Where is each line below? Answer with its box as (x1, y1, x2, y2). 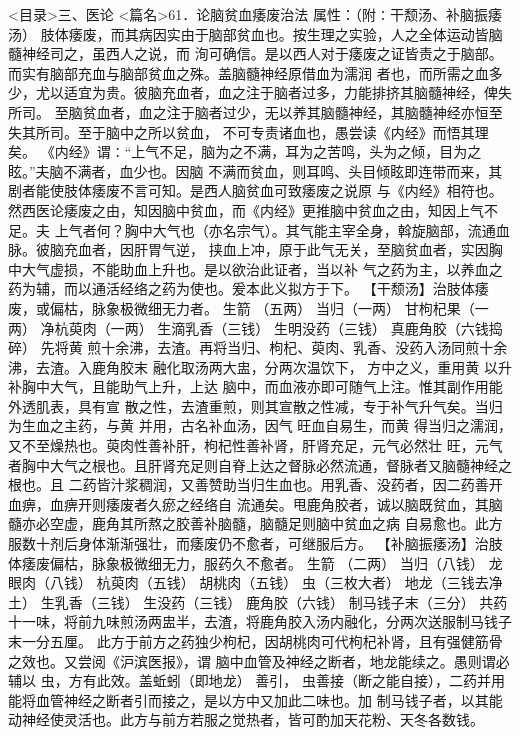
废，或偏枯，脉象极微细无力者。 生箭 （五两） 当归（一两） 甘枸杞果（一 (8, 297, 489, 318)
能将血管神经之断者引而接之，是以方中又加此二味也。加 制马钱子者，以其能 (8, 689, 503, 710)
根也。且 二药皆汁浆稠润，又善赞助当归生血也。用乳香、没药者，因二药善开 (8, 474, 503, 495)
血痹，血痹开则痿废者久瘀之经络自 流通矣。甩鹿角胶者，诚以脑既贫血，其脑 (8, 493, 503, 514)
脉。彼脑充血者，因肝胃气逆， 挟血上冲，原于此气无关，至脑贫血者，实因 (8, 239, 489, 260)
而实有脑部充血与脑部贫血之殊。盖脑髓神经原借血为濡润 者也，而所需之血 (8, 62, 489, 83)
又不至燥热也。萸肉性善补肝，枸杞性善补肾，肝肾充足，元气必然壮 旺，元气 (8, 435, 503, 456)
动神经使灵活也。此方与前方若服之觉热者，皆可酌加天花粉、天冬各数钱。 (8, 709, 484, 730)
